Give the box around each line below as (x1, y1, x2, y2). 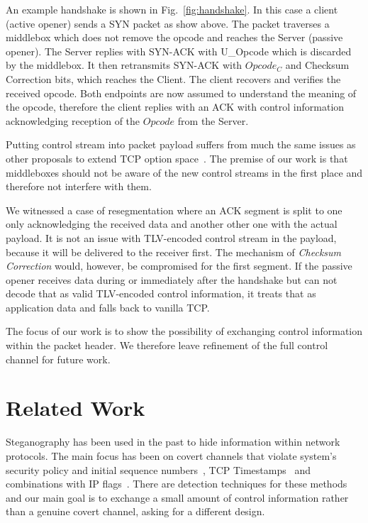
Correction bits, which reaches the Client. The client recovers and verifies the (6, 71, 341, 86)
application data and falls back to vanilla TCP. (6, 299, 210, 314)
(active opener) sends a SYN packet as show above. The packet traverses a (6, 16, 330, 31)
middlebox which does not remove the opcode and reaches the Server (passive (6, 30, 343, 45)
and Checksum (285, 57, 350, 72)
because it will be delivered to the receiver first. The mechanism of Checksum (6, 244, 342, 259)
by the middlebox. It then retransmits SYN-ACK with (6, 57, 242, 72)
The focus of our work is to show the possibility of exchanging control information (6, 324, 363, 338)
